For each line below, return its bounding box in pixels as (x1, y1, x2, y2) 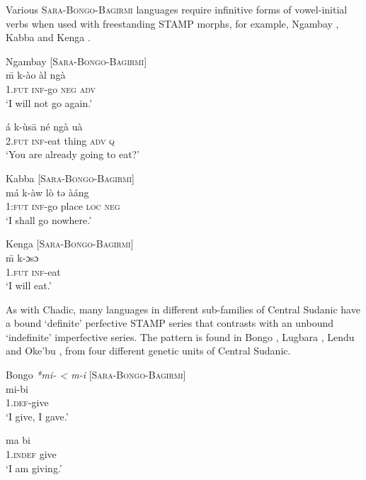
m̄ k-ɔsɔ (6, 250, 39, 264)
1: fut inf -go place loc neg (6, 199, 120, 213)
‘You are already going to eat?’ (6, 147, 140, 162)
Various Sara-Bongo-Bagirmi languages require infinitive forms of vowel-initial (6, 2, 348, 16)
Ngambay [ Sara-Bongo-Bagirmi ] (6, 53, 147, 68)
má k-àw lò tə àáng (6, 184, 89, 199)
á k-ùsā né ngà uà (6, 119, 83, 134)
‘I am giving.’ (6, 460, 62, 475)
